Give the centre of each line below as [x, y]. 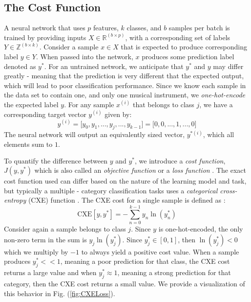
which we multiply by [36, 251]
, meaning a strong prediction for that [174, 272]
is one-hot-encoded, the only [201, 229]
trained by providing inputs [45, 37]
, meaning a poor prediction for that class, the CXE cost [145, 261]
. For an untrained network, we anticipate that [114, 66]
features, [106, 28]
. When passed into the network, [84, 56]
